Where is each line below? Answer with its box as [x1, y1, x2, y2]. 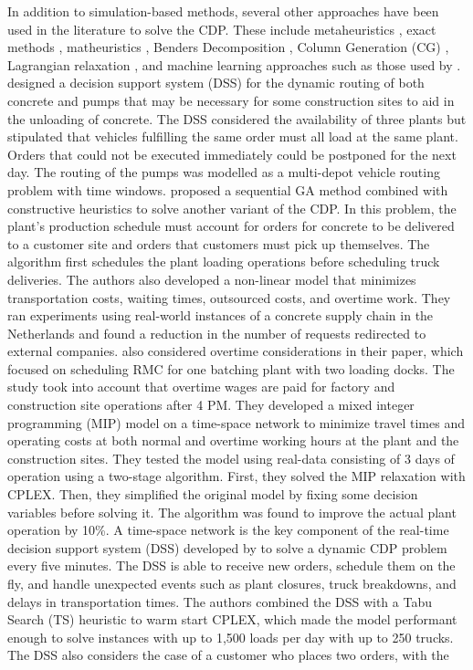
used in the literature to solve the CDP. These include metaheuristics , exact [7, 19, 436, 38]
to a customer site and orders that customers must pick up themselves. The [7, 234, 430, 253]
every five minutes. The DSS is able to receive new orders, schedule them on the [7, 556, 456, 575]
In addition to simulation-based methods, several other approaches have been [7, 2, 439, 20]
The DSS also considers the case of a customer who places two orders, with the [7, 645, 449, 665]
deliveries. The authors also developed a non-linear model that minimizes [7, 269, 416, 288]
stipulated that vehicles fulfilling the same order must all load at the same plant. [7, 127, 458, 146]
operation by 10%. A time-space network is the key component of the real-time [7, 520, 449, 539]
